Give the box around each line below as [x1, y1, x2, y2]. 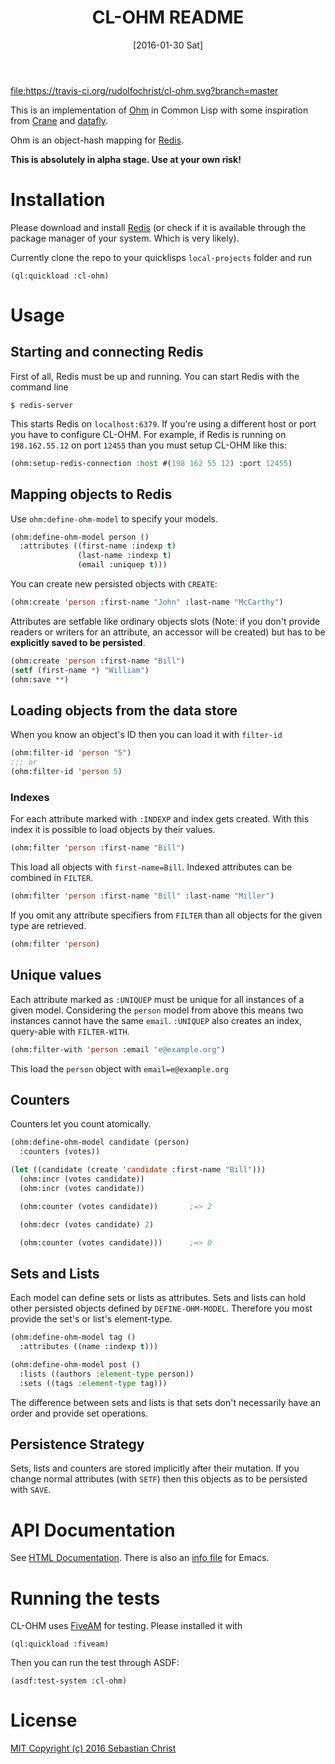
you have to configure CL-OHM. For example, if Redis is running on [10, 428, 287, 440]
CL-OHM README [91, 6, 245, 29]
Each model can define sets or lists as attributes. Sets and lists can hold [10, 1292, 307, 1304]
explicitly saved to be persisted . [10, 636, 146, 648]
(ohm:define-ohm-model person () [10, 532, 150, 542]
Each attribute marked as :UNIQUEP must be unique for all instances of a [10, 993, 305, 1005]
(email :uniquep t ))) [77, 560, 168, 570]
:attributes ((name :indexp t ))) [19, 1342, 159, 1352]
